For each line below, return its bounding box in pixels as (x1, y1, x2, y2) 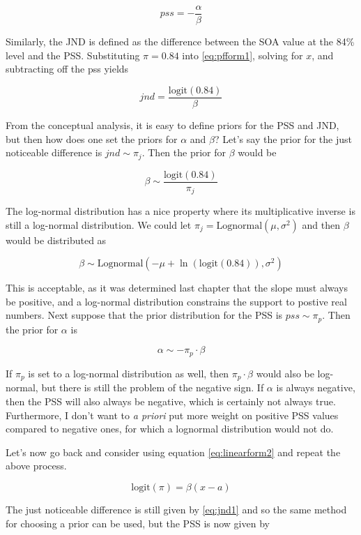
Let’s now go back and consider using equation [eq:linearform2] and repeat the (6, 444, 341, 459)
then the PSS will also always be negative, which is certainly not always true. (6, 393, 336, 408)
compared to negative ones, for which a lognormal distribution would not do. (6, 421, 334, 436)
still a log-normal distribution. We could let (6, 217, 192, 232)
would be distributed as (6, 232, 107, 247)
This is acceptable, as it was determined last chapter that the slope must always (6, 280, 348, 295)
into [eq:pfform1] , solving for (182, 47, 303, 62)
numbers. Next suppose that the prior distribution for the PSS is (6, 308, 283, 322)
